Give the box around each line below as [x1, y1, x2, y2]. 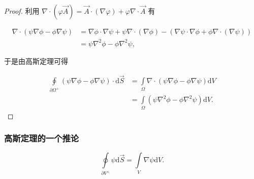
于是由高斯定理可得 [4, 55, 68, 66]
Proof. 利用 [4, 6, 40, 16]
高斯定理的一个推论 [4, 132, 79, 145]
